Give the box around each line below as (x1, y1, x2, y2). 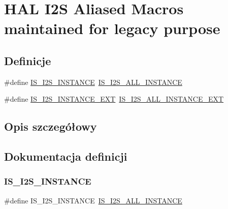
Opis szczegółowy (4, 118, 97, 134)
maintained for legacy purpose (4, 18, 220, 39)
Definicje (4, 52, 51, 68)
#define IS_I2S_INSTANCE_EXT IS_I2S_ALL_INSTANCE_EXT (4, 94, 224, 104)
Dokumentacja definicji (4, 148, 127, 164)
